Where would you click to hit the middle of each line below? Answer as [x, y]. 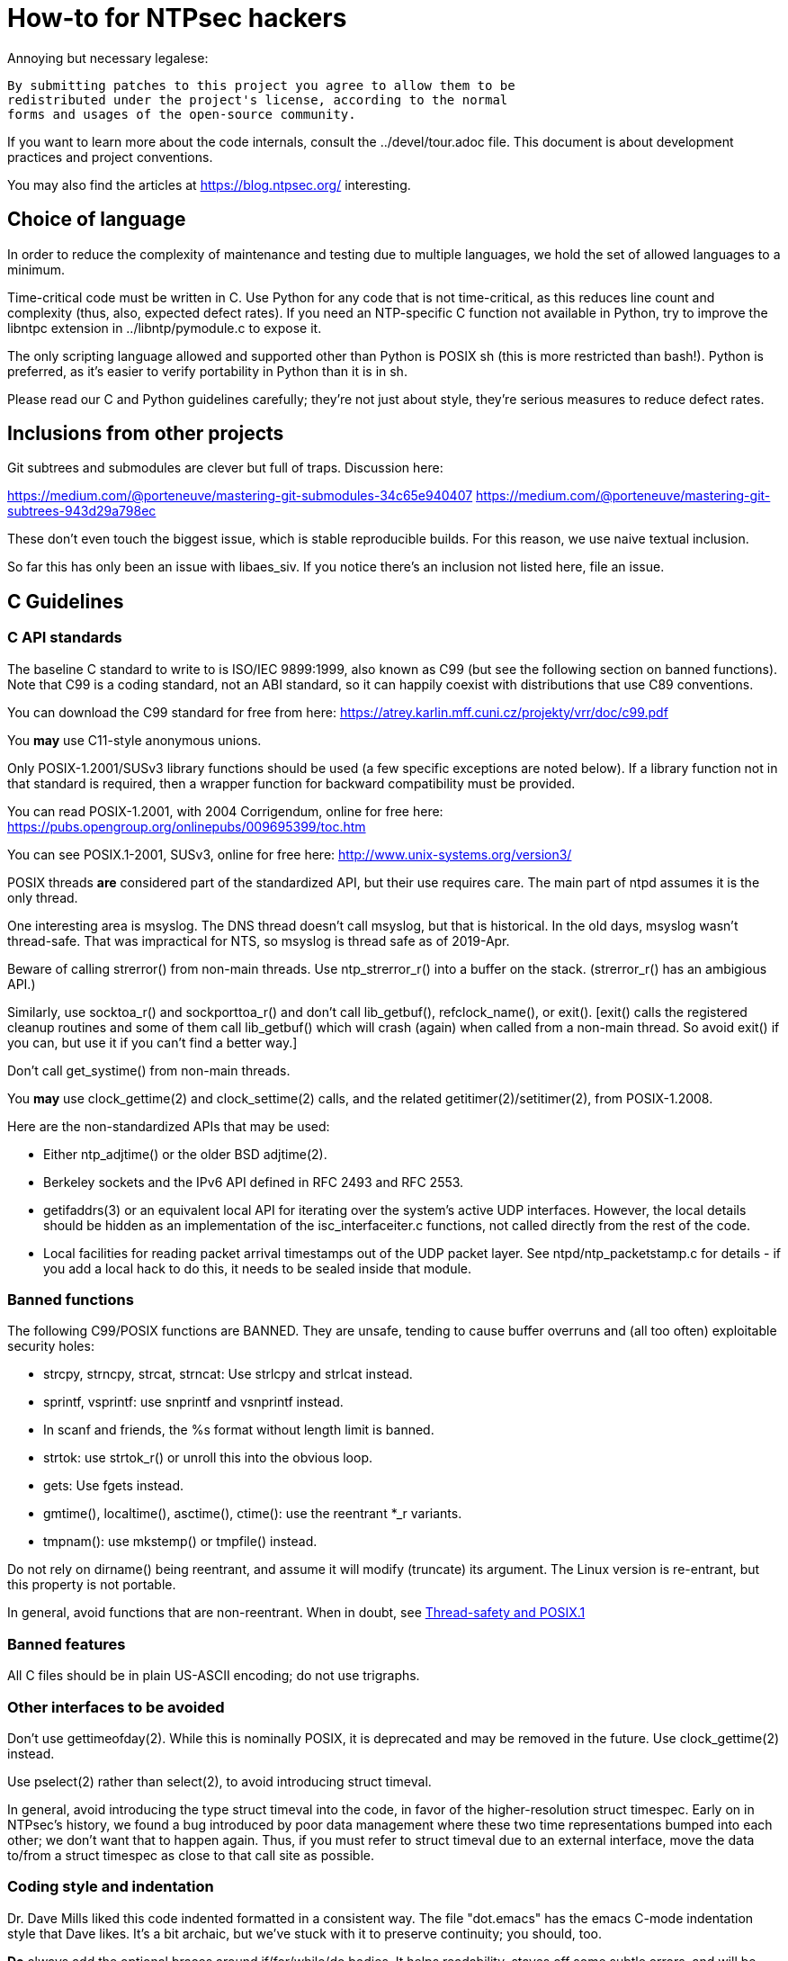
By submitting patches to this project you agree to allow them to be [261, 85]
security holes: [51, 1346]
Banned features [67, 1644]
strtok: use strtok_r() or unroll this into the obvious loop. [208, 1458]
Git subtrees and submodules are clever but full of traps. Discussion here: [225, 468]
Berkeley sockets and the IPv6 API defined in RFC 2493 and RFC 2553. [254, 1182]
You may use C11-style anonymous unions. [134, 740]
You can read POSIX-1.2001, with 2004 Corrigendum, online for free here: [225, 811]
